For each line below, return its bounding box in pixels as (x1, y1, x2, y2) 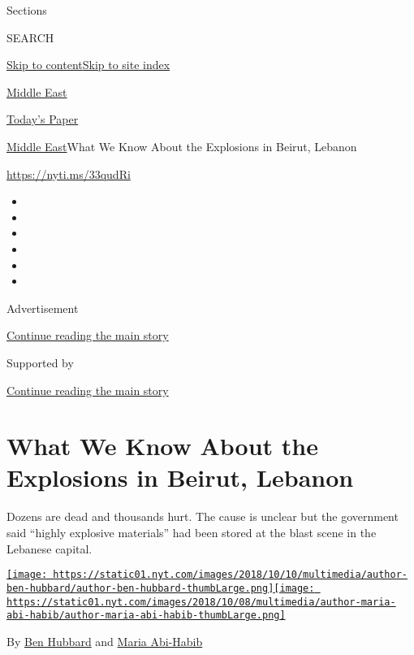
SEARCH (6, 28, 54, 46)
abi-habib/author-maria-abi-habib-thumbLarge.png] (6, 609, 286, 622)
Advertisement (6, 299, 79, 316)
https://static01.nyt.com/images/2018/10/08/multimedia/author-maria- (6, 596, 396, 608)
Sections (6, 2, 47, 18)
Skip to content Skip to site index (6, 56, 170, 73)
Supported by (6, 354, 74, 371)
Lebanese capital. (6, 540, 93, 557)
